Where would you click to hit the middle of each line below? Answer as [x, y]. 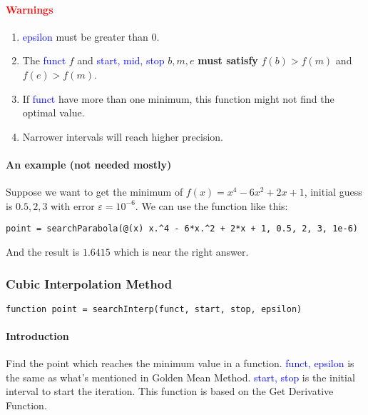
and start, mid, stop [121, 60]
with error [73, 205]
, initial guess [333, 192]
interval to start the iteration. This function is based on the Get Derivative [170, 391]
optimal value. [53, 112]
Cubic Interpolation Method [89, 283]
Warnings [30, 9]
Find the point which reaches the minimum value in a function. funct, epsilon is [180, 363]
